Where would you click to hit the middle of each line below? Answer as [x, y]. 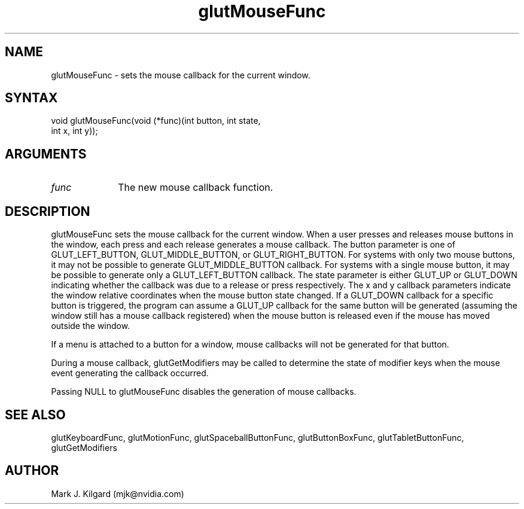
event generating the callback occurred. [130, 373]
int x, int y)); [74, 131]
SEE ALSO [35, 414]
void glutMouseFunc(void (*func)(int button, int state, [156, 121]
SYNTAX [31, 98]
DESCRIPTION [48, 211]
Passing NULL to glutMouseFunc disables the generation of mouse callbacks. [204, 392]
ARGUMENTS [46, 154]
